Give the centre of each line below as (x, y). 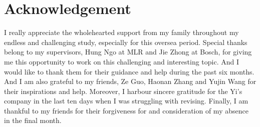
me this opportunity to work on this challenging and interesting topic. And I (121, 61)
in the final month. (33, 120)
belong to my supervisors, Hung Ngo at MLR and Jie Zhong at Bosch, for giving (128, 52)
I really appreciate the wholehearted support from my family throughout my (121, 32)
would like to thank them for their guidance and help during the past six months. (129, 71)
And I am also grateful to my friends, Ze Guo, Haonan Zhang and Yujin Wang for (130, 81)
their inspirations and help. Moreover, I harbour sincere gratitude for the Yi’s (123, 91)
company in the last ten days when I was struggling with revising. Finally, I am (126, 101)
